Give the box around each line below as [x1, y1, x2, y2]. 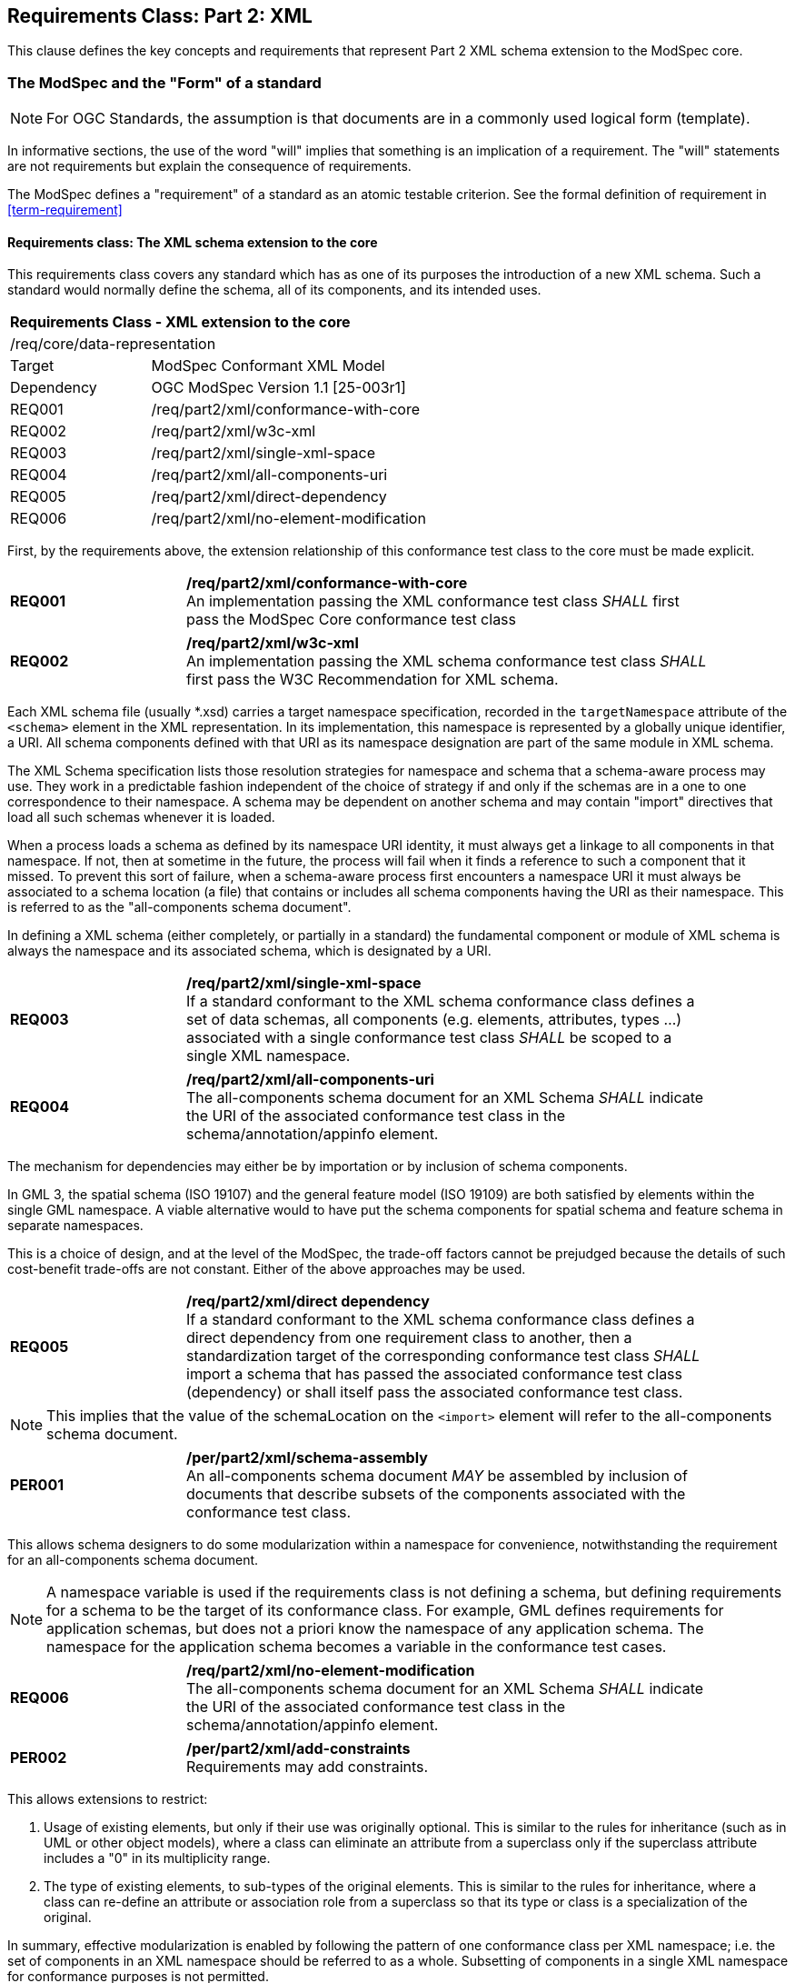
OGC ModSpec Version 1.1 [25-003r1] [151, 378, 406, 397]
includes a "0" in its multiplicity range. [44, 1850, 271, 1867]
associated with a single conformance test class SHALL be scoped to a [186, 1028, 672, 1047]
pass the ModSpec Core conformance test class [186, 610, 516, 629]
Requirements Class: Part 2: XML [7, 5, 313, 27]
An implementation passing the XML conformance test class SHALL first [186, 592, 680, 611]
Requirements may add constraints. [186, 1758, 429, 1777]
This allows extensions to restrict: [7, 1791, 208, 1808]
